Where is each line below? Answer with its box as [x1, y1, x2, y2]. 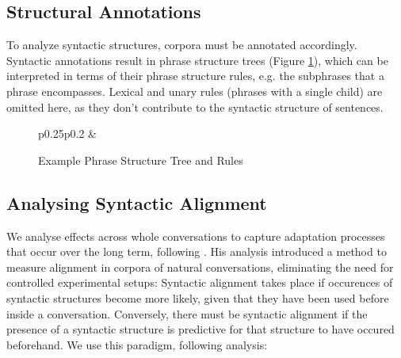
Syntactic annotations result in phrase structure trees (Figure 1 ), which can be [6, 51, 388, 68]
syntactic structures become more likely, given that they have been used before [6, 289, 389, 306]
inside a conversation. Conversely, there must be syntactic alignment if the [6, 305, 368, 322]
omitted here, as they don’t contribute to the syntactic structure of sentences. [6, 98, 384, 115]
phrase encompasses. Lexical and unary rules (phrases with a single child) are [6, 82, 383, 99]
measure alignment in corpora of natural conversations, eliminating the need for [6, 258, 394, 275]
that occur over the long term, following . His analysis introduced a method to [6, 243, 387, 260]
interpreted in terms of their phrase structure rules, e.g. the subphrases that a [6, 67, 384, 84]
